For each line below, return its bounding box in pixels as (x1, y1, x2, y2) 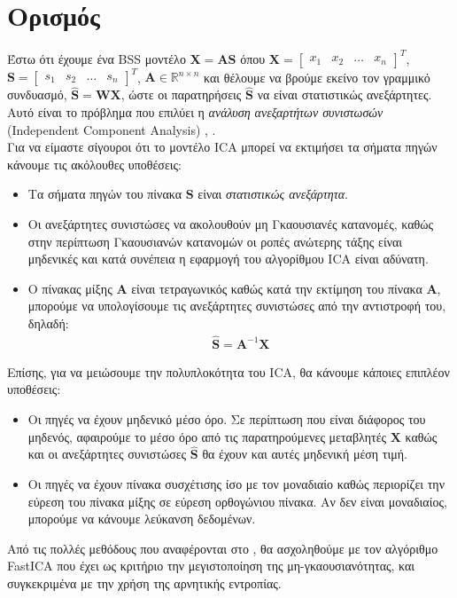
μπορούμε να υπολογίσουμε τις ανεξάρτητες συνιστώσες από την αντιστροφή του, (27, 296, 446, 315)
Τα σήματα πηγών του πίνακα (27, 185, 182, 203)
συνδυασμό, (7, 85, 67, 104)
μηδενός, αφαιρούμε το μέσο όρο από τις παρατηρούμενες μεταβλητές (27, 427, 387, 445)
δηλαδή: (27, 313, 69, 332)
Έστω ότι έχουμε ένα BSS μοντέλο (7, 49, 186, 67)
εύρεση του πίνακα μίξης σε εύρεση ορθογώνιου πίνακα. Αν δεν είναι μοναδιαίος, (27, 492, 447, 510)
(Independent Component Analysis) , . (7, 120, 216, 138)
